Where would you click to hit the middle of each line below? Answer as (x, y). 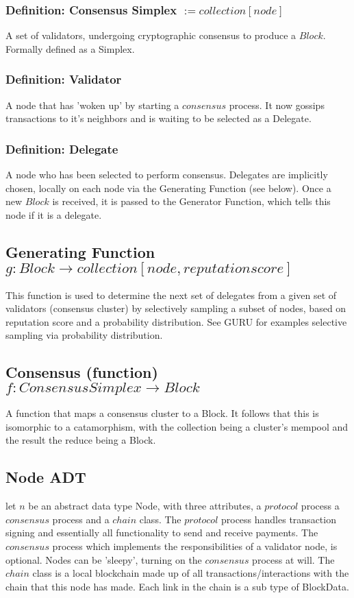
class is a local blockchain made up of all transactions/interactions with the (191, 573)
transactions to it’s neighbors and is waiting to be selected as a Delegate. (159, 118)
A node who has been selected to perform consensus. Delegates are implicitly (167, 175)
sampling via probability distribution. (84, 335)
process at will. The (293, 559)
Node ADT (46, 477)
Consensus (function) (82, 372)
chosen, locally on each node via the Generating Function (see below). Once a (168, 188)
